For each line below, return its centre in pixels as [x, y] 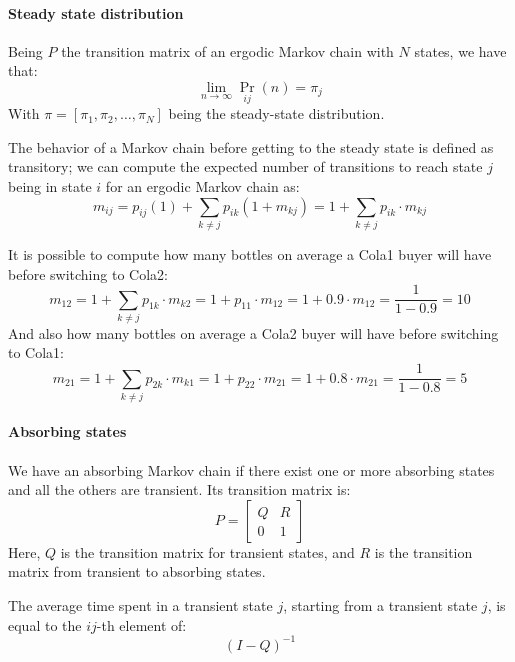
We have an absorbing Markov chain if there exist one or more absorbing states [251, 469]
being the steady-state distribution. [276, 113]
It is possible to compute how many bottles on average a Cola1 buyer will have [250, 253]
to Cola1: [36, 352]
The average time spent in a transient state [140, 605]
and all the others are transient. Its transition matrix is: [179, 489]
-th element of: [141, 624]
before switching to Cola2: [88, 273]
